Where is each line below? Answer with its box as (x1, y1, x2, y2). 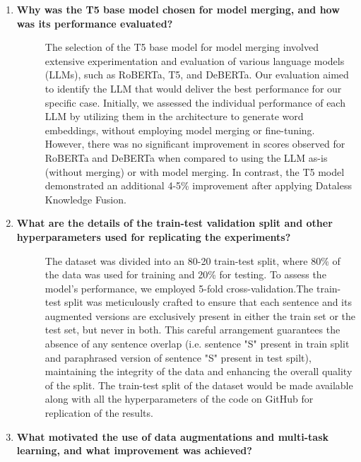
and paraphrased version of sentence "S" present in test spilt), (45, 350, 312, 365)
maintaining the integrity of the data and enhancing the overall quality (45, 364, 353, 379)
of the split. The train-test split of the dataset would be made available (45, 377, 353, 392)
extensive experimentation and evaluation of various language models (45, 53, 345, 68)
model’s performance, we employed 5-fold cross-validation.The (45, 280, 314, 295)
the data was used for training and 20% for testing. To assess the (45, 267, 326, 282)
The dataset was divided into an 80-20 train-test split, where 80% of (45, 253, 341, 268)
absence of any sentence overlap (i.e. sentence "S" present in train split (45, 336, 350, 351)
